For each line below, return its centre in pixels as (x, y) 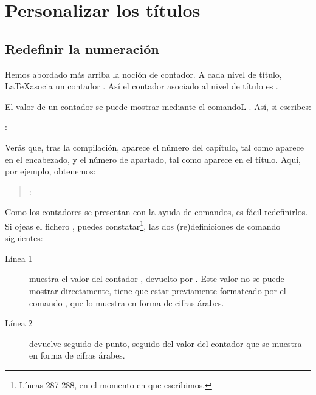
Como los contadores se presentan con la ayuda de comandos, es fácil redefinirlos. (156, 212)
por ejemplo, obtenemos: (50, 171)
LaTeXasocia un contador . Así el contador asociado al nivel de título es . (142, 86)
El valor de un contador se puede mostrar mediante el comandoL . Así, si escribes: (158, 106)
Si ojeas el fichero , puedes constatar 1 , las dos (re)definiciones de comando (143, 225)
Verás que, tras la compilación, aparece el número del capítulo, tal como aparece (154, 147)
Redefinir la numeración (82, 48)
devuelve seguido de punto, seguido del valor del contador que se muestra (166, 343)
